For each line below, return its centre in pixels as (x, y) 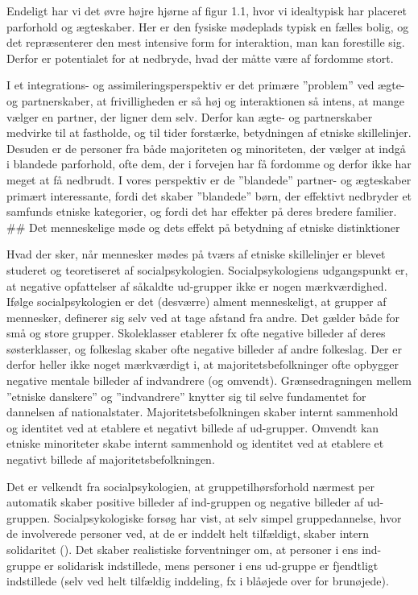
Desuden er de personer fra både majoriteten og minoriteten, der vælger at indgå (206, 148)
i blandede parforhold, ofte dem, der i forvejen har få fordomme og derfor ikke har (209, 164)
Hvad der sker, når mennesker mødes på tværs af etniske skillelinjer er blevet (196, 254)
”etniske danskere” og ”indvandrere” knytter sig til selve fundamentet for (186, 396)
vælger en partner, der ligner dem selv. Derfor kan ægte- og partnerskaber (190, 116)
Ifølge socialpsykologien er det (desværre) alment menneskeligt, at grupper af (197, 302)
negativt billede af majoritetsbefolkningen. (111, 459)
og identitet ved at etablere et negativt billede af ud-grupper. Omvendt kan (193, 427)
